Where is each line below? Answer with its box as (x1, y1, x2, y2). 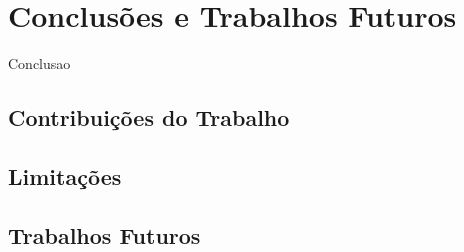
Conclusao (8, 53, 71, 74)
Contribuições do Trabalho (8, 102, 290, 133)
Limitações (8, 160, 122, 191)
